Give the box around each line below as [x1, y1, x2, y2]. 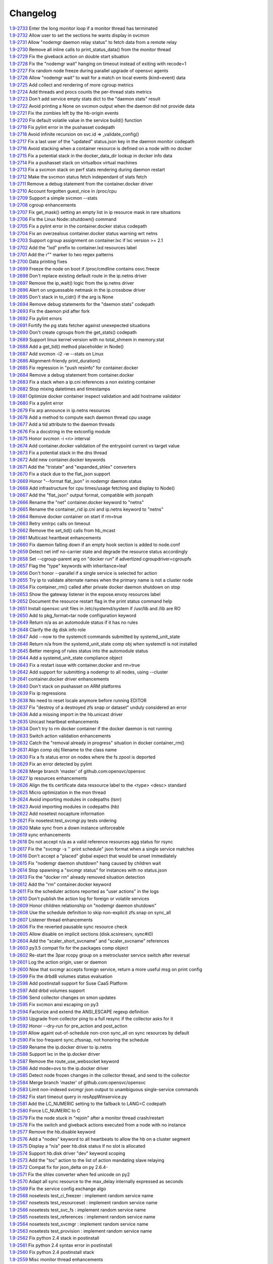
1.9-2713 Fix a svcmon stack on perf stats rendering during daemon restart [9, 167, 165, 173]
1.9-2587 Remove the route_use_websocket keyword [9, 1058, 119, 1064]
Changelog [9, 8, 57, 19]
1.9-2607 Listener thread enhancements [9, 917, 93, 923]
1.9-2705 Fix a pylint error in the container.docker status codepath [9, 223, 148, 230]
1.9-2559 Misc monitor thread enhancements [9, 1256, 103, 1262]
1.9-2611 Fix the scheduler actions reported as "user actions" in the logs [9, 888, 159, 894]
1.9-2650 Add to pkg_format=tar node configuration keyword [9, 612, 136, 618]
